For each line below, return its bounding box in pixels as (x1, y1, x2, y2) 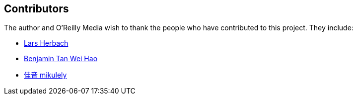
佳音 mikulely (24, 71, 67, 80)
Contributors (4, 2, 69, 15)
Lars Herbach (24, 39, 69, 48)
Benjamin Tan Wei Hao (24, 54, 98, 63)
